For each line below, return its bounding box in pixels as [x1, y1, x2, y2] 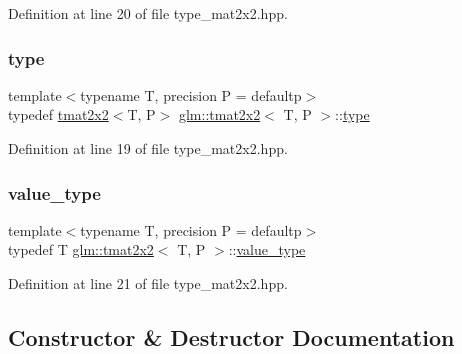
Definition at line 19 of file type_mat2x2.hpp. [8, 138, 288, 158]
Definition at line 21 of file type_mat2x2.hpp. [8, 273, 288, 293]
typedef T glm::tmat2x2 [8, 239, 154, 260]
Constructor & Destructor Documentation [8, 321, 455, 352]
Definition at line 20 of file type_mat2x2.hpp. [8, 3, 288, 23]
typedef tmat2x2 [8, 104, 109, 125]
